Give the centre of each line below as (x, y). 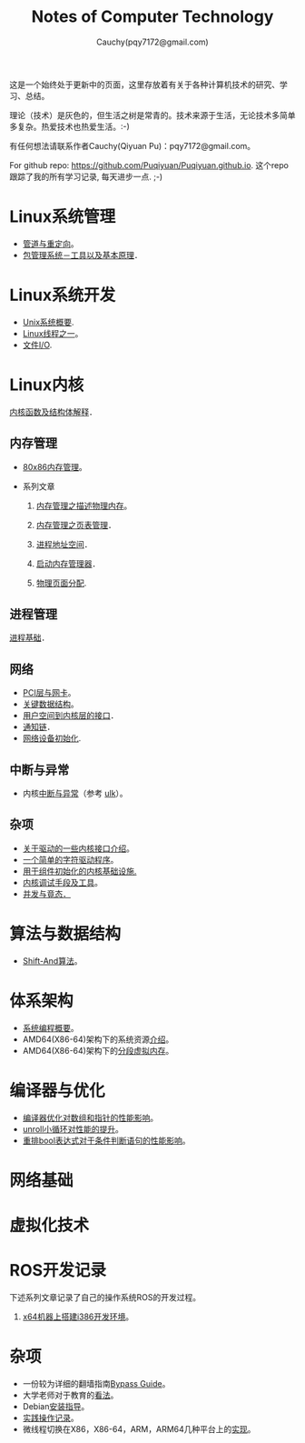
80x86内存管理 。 (55, 466)
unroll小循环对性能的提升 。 (73, 1128)
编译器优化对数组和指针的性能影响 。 (90, 1117)
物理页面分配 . (61, 583)
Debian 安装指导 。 (56, 1406)
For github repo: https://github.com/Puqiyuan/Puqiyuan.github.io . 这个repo (149, 165)
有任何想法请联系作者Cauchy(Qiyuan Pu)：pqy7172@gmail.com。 (133, 145)
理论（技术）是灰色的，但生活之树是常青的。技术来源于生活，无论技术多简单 (152, 115)
